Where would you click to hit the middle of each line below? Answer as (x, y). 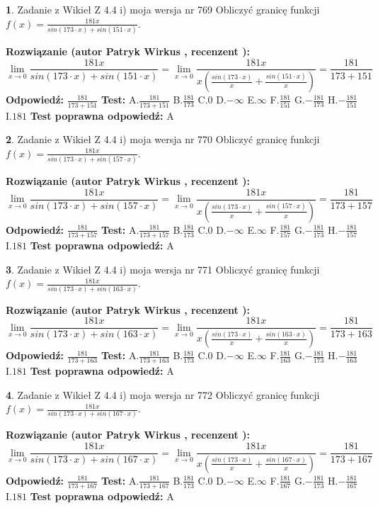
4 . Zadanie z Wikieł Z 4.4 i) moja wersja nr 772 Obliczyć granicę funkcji (163, 394)
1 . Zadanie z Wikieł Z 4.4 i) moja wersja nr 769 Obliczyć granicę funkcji (163, 9)
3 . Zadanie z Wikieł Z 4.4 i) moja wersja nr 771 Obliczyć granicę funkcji (163, 269)
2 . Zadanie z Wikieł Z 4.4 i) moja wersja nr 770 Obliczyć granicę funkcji (163, 139)
